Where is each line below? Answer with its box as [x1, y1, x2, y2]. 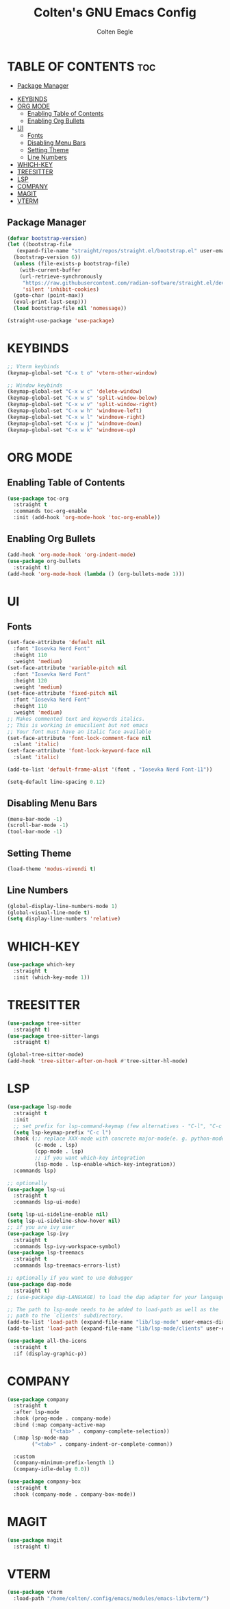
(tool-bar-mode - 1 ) [7, 829, 63, 835]
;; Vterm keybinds [7, 363, 60, 370]
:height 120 [13, 677, 48, 684]
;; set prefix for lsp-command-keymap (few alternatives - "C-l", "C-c [13, 1123, 222, 1130]
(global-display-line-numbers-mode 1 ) [7, 903, 118, 909]
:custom [13, 1453, 36, 1460]
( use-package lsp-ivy [7, 1230, 69, 1237]
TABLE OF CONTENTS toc [7, 58, 156, 74]
